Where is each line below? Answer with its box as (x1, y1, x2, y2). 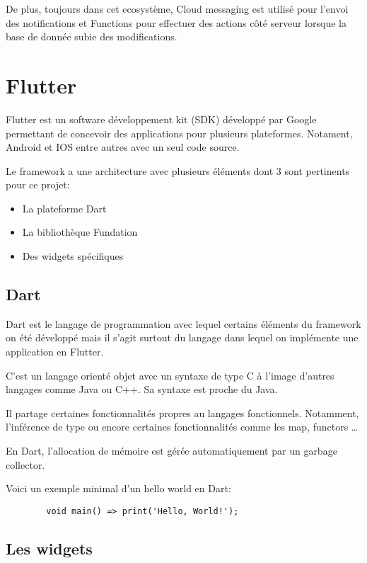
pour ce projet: (6, 177, 70, 192)
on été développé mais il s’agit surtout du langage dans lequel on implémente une (6, 330, 359, 345)
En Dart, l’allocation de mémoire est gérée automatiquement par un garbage (6, 443, 337, 458)
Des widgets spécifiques (22, 249, 124, 263)
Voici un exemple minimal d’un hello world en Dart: (6, 481, 231, 496)
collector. (6, 457, 45, 472)
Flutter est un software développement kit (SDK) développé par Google (6, 111, 317, 126)
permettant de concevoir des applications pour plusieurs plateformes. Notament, (6, 125, 353, 140)
